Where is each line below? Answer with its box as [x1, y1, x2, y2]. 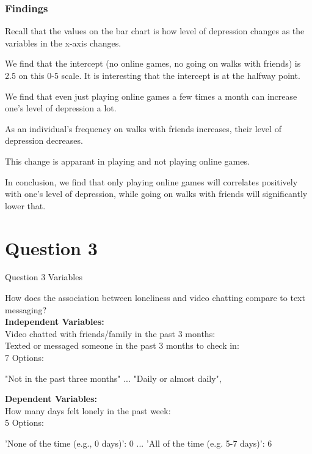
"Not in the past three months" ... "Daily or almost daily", [5, 371, 222, 384]
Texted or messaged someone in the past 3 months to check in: [5, 339, 239, 352]
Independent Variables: [5, 315, 104, 328]
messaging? [5, 303, 47, 316]
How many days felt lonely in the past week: [5, 404, 171, 417]
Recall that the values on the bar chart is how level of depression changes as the [5, 24, 305, 37]
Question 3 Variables [5, 270, 82, 283]
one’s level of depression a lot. [5, 102, 117, 114]
